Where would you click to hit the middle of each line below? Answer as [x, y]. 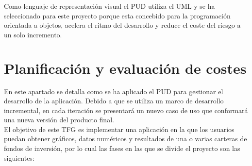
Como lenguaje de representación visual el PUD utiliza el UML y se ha [109, 6]
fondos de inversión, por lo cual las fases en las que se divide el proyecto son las [122, 148]
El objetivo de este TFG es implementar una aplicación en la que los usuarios [119, 129]
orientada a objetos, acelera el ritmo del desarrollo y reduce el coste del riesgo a [122, 25]
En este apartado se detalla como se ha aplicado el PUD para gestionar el [114, 91]
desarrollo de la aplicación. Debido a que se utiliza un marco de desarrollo [114, 101]
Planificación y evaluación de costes [125, 68]
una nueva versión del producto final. [59, 120]
